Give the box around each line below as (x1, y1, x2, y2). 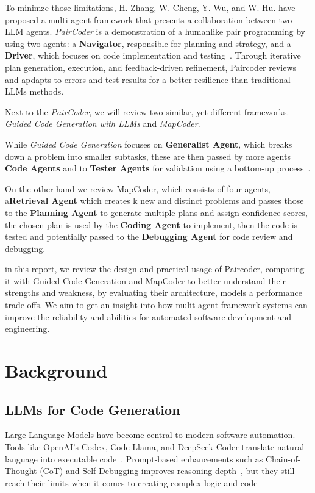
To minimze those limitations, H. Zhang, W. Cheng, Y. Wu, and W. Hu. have (5, 1, 296, 13)
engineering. (5, 322, 50, 335)
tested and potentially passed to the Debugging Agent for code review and (5, 230, 293, 243)
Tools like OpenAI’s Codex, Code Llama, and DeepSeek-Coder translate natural (5, 441, 305, 453)
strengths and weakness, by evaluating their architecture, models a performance (5, 286, 302, 299)
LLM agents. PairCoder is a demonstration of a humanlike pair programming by (5, 25, 305, 38)
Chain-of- (265, 452, 301, 465)
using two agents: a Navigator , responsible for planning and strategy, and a (5, 37, 291, 49)
